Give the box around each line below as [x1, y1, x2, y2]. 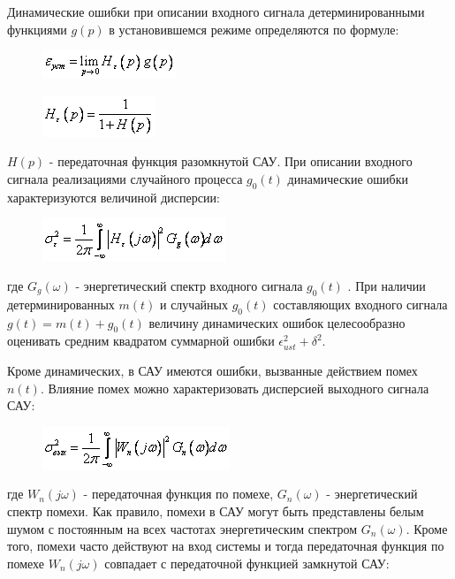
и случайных [159, 294, 228, 313]
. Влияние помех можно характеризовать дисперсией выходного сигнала [40, 378, 429, 397]
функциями [7, 19, 67, 38]
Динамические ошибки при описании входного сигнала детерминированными [7, 3, 425, 20]
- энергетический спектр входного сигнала [75, 276, 303, 294]
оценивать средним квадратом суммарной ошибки [7, 331, 275, 350]
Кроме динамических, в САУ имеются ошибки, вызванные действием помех [7, 361, 418, 379]
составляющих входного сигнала [273, 294, 448, 313]
